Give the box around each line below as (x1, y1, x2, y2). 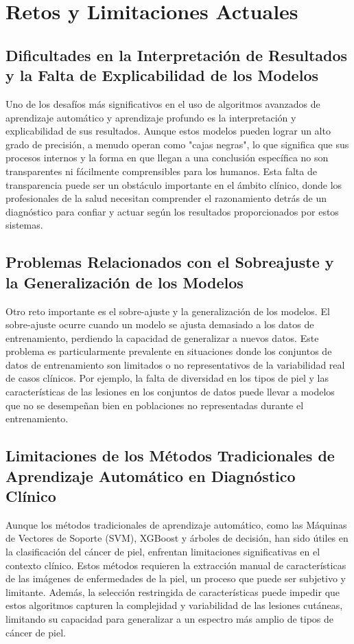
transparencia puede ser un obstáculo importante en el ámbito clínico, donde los (5, 177, 342, 192)
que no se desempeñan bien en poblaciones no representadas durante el (5, 398, 304, 412)
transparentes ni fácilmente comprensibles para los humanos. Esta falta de (5, 163, 317, 178)
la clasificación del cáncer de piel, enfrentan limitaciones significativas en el (5, 544, 320, 559)
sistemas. (5, 218, 43, 232)
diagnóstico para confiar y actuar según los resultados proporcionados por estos (5, 204, 339, 218)
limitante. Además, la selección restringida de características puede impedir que (5, 584, 340, 599)
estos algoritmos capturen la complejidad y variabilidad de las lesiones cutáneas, (5, 598, 343, 612)
